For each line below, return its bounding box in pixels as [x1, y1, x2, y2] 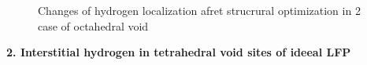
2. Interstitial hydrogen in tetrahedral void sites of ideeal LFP [6, 44, 351, 60]
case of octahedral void [38, 17, 149, 34]
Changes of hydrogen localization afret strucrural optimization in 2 [38, 2, 361, 18]
